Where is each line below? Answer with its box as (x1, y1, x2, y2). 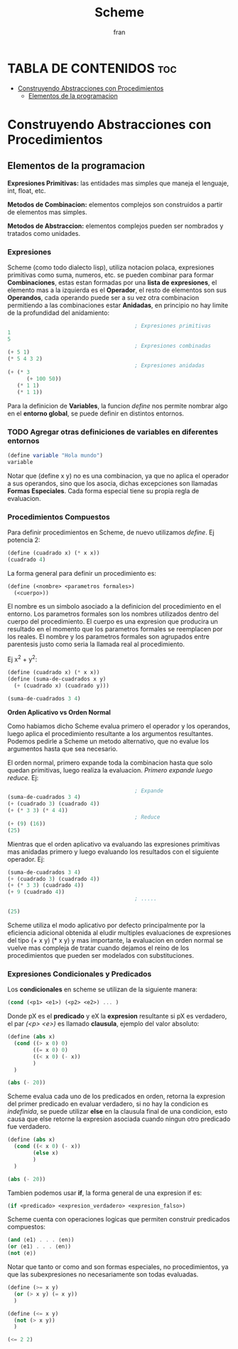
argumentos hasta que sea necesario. (7, 744, 119, 753)
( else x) (33, 1149, 59, 1157)
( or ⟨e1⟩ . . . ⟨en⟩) (7, 1243, 72, 1251)
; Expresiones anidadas (134, 362, 205, 369)
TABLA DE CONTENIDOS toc (7, 60, 178, 76)
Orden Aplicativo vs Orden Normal (7, 708, 112, 716)
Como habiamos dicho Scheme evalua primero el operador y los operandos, (7, 721, 231, 730)
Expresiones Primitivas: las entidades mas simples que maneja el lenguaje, (7, 179, 229, 187)
